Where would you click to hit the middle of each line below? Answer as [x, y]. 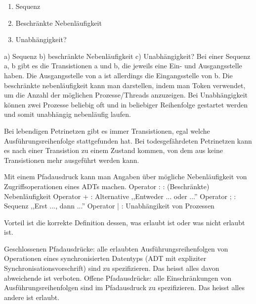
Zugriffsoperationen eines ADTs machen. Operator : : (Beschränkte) [107, 186]
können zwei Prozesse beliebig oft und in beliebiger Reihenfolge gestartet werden [126, 104]
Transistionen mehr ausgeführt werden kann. [72, 160]
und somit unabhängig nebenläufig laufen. [67, 114]
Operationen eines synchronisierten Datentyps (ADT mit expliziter [105, 258]
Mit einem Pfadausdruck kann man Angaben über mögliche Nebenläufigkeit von [126, 177]
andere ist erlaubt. [32, 297]
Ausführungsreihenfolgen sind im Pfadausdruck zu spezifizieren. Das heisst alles [124, 287]
